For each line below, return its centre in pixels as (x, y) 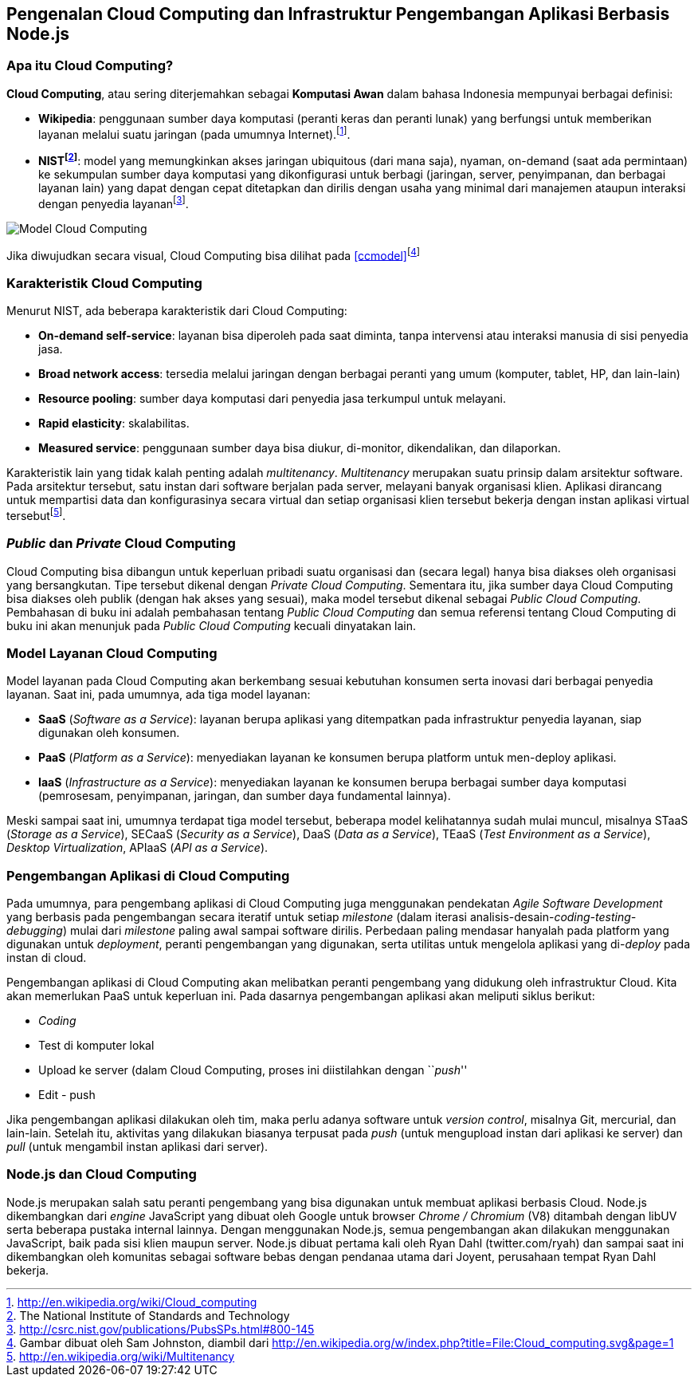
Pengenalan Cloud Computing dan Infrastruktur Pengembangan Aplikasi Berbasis (338, 14)
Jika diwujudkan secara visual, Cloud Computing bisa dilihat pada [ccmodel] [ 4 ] (214, 254)
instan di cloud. (47, 958)
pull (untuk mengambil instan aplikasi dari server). (137, 1147)
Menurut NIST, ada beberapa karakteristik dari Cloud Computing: (177, 311)
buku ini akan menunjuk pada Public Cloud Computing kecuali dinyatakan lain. (212, 625)
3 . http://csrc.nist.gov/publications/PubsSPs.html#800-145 (161, 1329)
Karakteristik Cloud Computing (104, 283)
